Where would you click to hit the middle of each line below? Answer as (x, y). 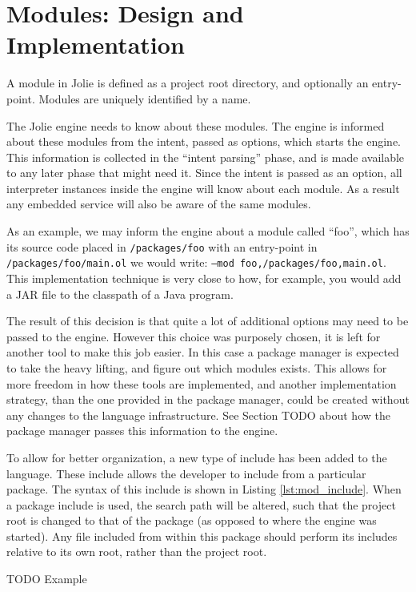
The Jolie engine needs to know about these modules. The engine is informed (196, 125)
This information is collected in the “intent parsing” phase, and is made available (206, 157)
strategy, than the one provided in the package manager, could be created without (208, 399)
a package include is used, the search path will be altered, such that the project (201, 504)
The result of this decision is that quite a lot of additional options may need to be (208, 321)
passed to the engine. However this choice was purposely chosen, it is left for (194, 336)
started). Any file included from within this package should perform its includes (202, 536)
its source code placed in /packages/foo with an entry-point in (162, 246)
